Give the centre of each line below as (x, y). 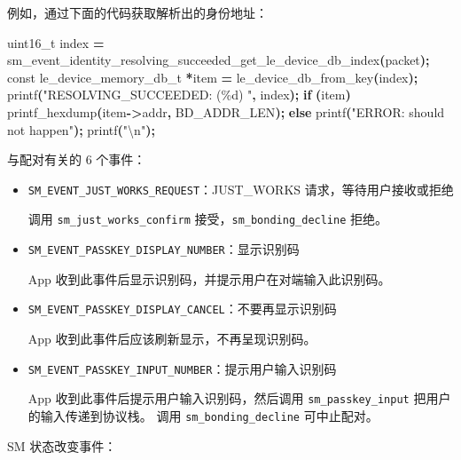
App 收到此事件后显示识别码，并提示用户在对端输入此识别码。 (209, 278)
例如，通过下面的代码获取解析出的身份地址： (137, 12)
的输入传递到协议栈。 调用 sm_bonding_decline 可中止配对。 (203, 415)
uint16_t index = (56, 42)
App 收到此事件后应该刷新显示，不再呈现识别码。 (172, 338)
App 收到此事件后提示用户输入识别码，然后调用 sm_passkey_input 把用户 (239, 398)
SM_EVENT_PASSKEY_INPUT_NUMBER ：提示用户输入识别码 (182, 368)
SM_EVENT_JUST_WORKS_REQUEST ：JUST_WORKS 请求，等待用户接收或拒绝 (241, 189)
